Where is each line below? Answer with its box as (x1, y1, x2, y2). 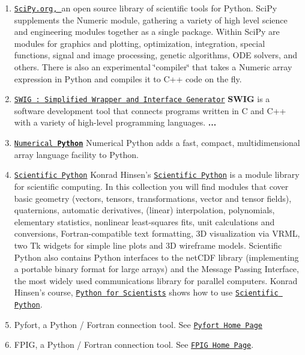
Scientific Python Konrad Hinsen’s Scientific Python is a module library (14, 168, 300, 181)
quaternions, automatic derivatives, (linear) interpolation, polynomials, (14, 204, 275, 216)
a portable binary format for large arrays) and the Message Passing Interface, (14, 262, 299, 275)
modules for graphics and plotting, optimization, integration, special (14, 37, 265, 49)
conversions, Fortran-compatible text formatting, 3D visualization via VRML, (14, 227, 300, 240)
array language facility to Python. (14, 148, 139, 160)
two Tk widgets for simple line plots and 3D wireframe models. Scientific (14, 238, 282, 251)
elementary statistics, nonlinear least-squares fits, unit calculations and (14, 215, 275, 228)
